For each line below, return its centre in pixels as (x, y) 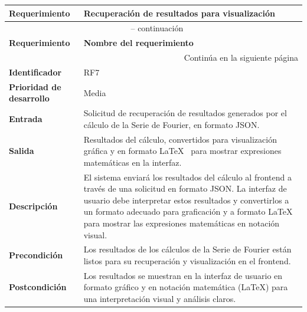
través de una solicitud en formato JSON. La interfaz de (185, 188)
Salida (22, 151)
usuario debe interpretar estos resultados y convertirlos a (186, 200)
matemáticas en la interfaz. (133, 162)
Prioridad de (35, 86)
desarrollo (29, 98)
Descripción (33, 206)
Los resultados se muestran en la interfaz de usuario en (183, 275)
